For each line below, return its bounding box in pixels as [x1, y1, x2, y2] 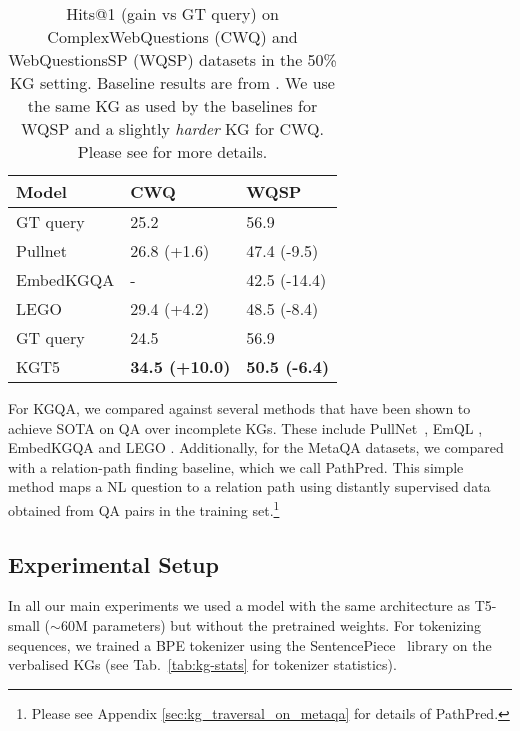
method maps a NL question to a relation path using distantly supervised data [8, 476, 491, 497]
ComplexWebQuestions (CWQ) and [47, 25, 298, 48]
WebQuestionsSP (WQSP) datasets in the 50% [8, 48, 337, 71]
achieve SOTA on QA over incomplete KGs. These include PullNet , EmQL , [8, 417, 483, 438]
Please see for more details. [77, 140, 268, 163]
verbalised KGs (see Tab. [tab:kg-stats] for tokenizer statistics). [8, 654, 397, 675]
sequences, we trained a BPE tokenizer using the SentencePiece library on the [8, 634, 492, 655]
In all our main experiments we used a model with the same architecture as [8, 595, 471, 616]
